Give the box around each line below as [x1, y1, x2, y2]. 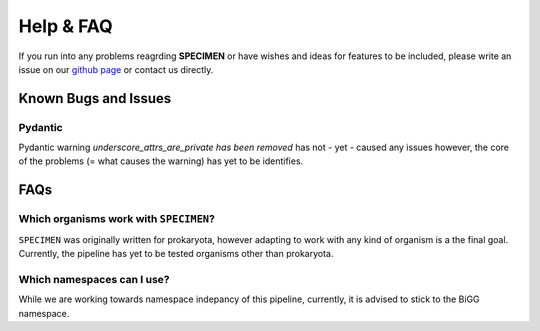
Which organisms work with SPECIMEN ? [18, 212, 215, 226]
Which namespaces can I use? [18, 272, 170, 286]
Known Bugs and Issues [18, 90, 172, 107]
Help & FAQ [18, 15, 114, 37]
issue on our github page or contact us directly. [18, 63, 214, 75]
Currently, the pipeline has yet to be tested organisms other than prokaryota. [18, 248, 334, 260]
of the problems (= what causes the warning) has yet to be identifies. [18, 155, 304, 167]
